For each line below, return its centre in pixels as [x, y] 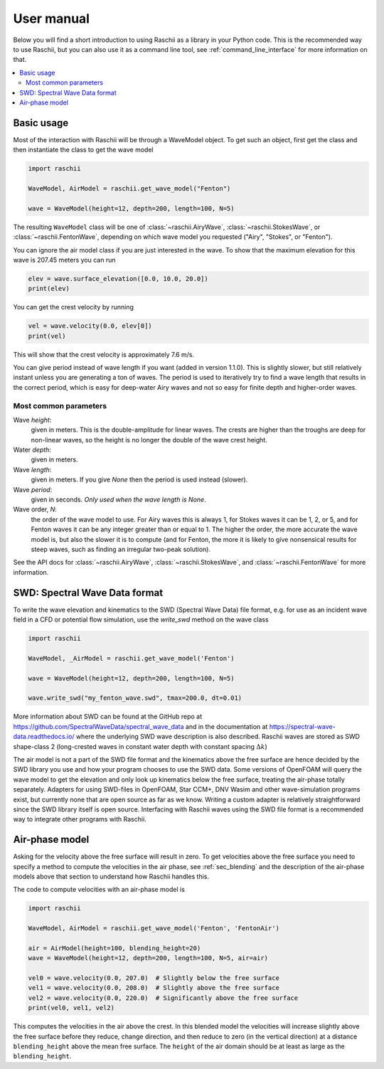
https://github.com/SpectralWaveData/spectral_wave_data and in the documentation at [140, 726]
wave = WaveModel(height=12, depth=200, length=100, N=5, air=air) [148, 958]
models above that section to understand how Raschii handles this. [111, 876]
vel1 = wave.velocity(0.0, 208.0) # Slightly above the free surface [154, 988]
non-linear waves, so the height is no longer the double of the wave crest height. [149, 440]
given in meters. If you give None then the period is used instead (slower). [139, 479]
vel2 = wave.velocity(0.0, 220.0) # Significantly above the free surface [163, 998]
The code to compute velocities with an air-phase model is [99, 890]
